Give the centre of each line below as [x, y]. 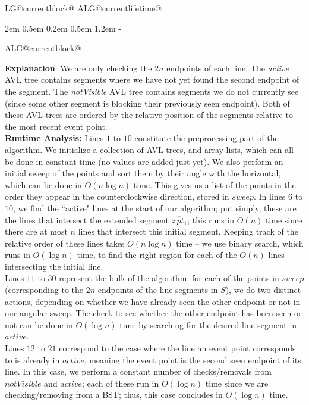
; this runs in [211, 219]
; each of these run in [121, 383]
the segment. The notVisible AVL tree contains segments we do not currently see [152, 91]
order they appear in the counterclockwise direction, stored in [117, 196]
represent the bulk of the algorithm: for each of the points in [169, 278]
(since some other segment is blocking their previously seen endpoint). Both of [147, 103]
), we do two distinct [263, 290]
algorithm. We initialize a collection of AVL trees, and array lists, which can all [149, 149]
